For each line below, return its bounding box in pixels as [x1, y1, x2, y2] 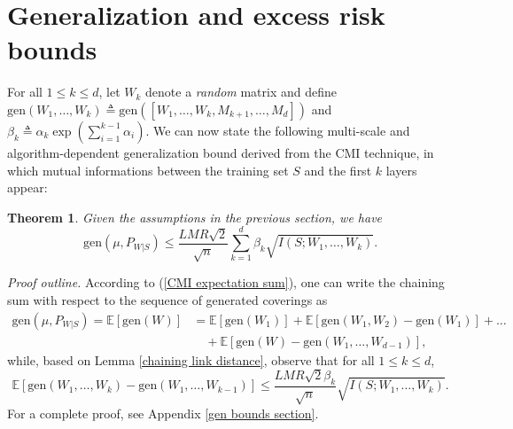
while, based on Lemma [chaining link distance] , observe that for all [7, 350, 375, 369]
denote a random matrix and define [145, 82, 337, 101]
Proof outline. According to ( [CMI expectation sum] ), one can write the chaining [7, 273, 445, 292]
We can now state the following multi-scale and [152, 121, 410, 139]
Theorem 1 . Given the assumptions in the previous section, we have [7, 207, 383, 226]
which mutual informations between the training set [7, 160, 289, 179]
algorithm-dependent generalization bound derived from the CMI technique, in [7, 143, 434, 161]
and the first [304, 160, 372, 179]
